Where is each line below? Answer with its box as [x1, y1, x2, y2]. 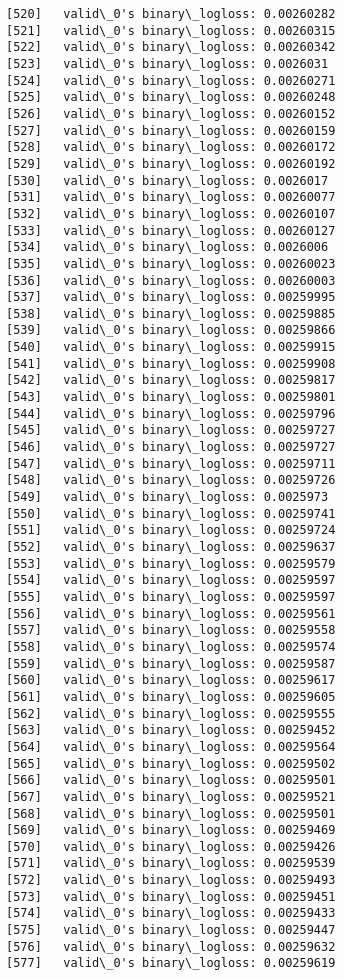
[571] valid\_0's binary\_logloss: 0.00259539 [6, 856, 336, 871]
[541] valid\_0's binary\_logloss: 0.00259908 [6, 356, 336, 371]
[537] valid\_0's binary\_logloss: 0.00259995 [6, 290, 336, 305]
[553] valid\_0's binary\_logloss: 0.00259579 [6, 556, 336, 571]
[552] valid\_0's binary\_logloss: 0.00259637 [6, 540, 336, 554]
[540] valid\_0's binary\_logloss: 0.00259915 [6, 340, 336, 355]
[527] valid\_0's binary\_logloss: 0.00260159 [6, 123, 336, 138]
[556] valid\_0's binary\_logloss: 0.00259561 [6, 606, 336, 621]
